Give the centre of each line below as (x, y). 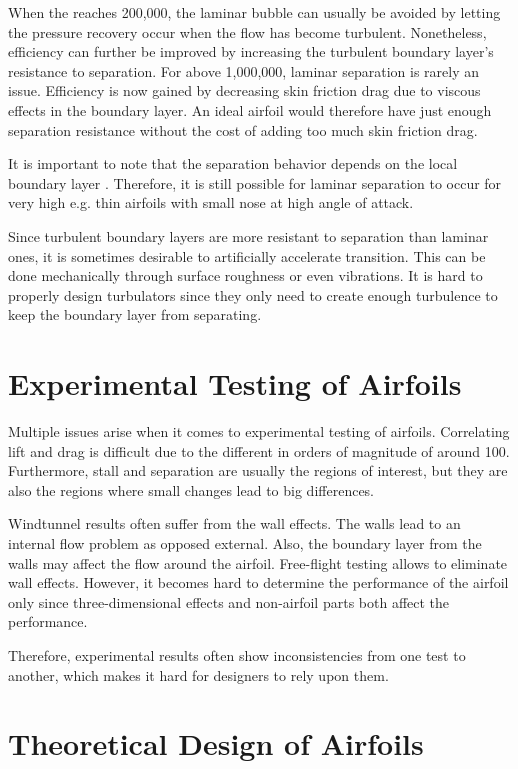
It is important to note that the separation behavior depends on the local (233, 163)
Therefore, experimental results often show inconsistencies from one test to (237, 654)
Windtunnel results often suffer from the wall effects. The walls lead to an (234, 523)
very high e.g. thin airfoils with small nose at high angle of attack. (211, 202)
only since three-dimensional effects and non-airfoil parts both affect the (229, 601)
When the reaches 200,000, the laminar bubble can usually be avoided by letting (254, 12)
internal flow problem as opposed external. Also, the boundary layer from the (245, 543)
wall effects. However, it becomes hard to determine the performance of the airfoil (258, 582)
